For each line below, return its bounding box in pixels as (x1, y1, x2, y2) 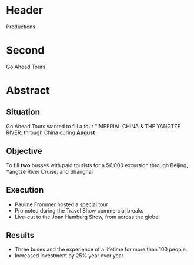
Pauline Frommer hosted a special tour (14, 201, 109, 208)
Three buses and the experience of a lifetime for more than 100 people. (14, 246, 188, 253)
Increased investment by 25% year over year (14, 252, 124, 259)
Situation (6, 107, 40, 117)
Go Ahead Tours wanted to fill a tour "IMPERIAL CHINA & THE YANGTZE (6, 122, 181, 130)
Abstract (6, 84, 50, 97)
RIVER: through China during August (6, 129, 95, 136)
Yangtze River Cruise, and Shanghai (6, 168, 93, 175)
